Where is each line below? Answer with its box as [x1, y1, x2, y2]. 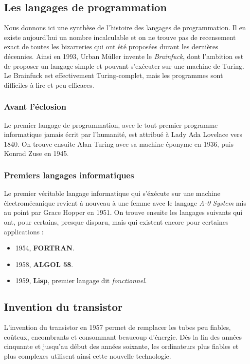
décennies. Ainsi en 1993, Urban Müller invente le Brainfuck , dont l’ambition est [4, 51, 244, 61]
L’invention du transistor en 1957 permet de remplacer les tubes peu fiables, [4, 322, 231, 332]
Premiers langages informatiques [4, 169, 134, 181]
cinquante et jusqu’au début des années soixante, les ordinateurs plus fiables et [4, 341, 239, 351]
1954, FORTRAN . [15, 243, 74, 253]
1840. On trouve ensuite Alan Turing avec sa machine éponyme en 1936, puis [4, 138, 234, 149]
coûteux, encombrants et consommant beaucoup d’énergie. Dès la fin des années [4, 331, 242, 342]
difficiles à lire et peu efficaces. [4, 79, 94, 90]
